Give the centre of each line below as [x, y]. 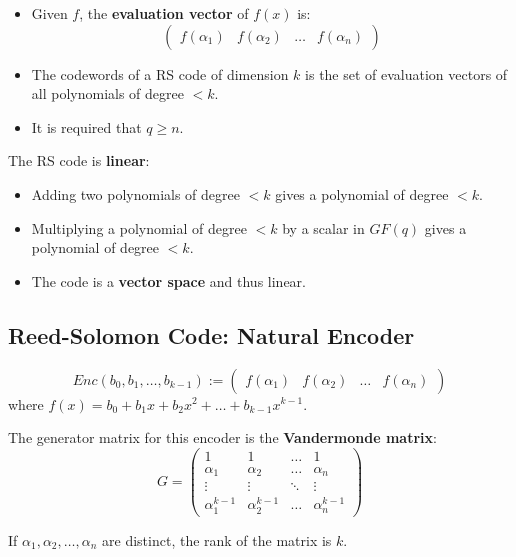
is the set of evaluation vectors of [406, 73]
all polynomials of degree [107, 93]
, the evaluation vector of [164, 13]
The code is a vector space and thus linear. [168, 280]
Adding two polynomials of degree [135, 193]
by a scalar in [323, 227]
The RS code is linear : [79, 160]
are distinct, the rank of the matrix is [217, 539]
